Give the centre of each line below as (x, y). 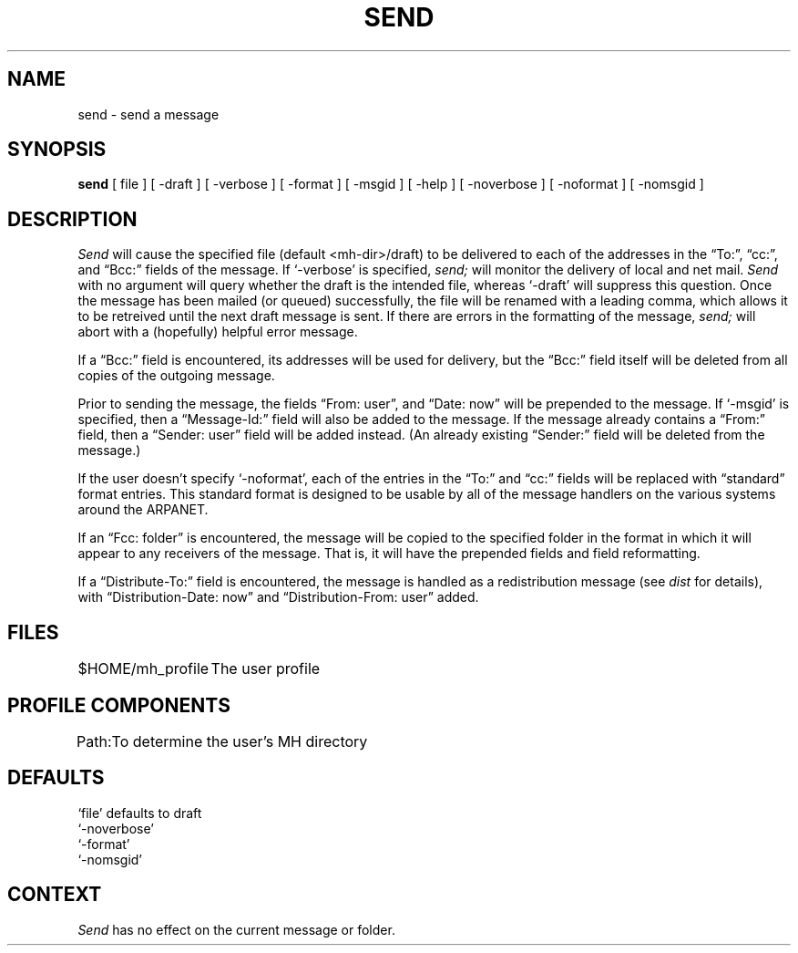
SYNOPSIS (57, 150)
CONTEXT (55, 895)
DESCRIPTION (72, 219)
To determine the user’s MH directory (240, 741)
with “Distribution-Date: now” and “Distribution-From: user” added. (278, 597)
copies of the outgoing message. (176, 376)
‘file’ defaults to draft (140, 813)
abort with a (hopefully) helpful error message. (218, 332)
